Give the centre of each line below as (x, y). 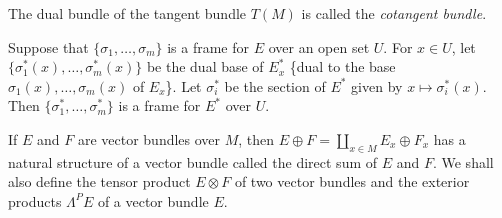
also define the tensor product (99, 181)
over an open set (319, 46)
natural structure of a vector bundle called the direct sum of (193, 161)
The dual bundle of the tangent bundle (127, 13)
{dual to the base (342, 66)
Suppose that (48, 46)
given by (377, 85)
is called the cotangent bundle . (394, 13)
